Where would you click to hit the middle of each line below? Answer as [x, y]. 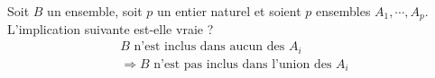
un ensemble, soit [95, 11]
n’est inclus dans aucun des [209, 47]
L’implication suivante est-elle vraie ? [111, 29]
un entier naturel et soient [229, 11]
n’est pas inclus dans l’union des [243, 64]
